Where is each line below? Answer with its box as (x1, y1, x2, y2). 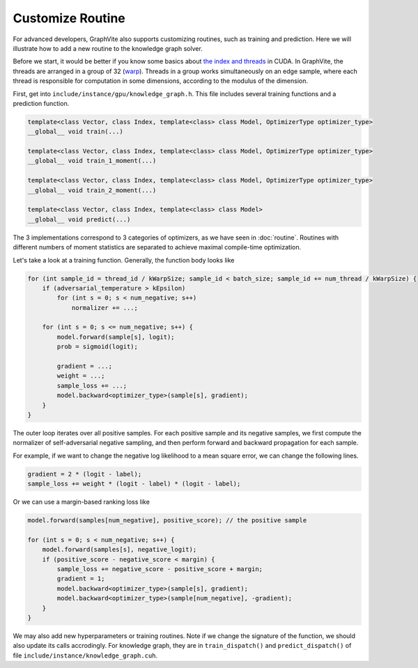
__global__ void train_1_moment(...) (27, 157, 157, 165)
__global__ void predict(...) (27, 215, 131, 223)
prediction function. (13, 99, 70, 107)
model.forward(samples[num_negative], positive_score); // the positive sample (27, 516, 307, 525)
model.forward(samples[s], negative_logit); (42, 545, 197, 554)
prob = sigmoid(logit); (56, 343, 139, 351)
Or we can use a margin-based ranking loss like (13, 498, 150, 506)
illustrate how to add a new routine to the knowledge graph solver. (13, 44, 203, 52)
